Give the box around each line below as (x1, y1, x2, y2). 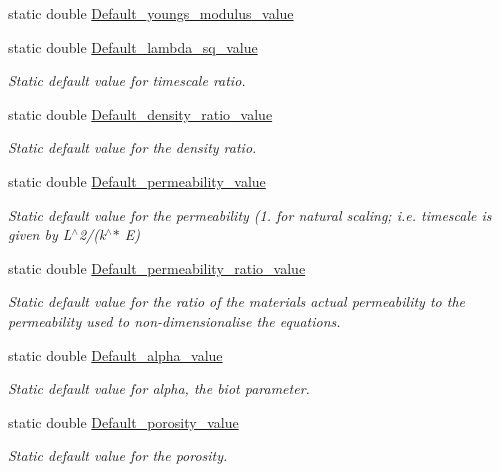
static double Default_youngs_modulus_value (8, 3, 294, 23)
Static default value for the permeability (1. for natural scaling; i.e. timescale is (8, 204, 492, 225)
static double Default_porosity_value (8, 411, 239, 432)
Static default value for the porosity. (8, 445, 228, 466)
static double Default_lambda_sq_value (8, 36, 258, 57)
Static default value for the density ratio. (8, 137, 257, 158)
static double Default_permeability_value (8, 170, 266, 191)
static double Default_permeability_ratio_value (8, 257, 306, 278)
